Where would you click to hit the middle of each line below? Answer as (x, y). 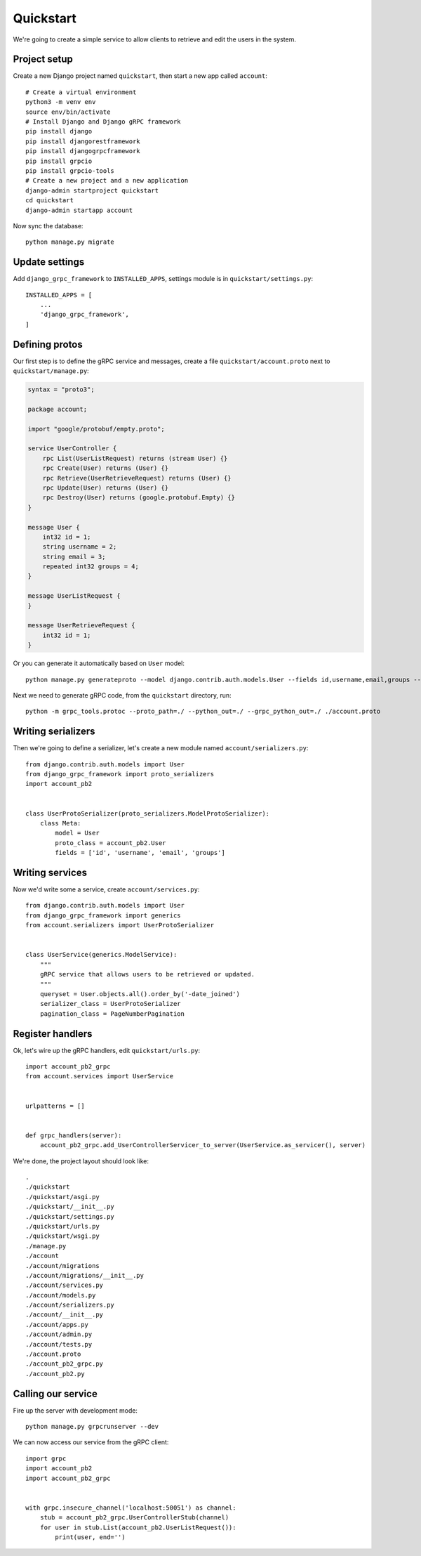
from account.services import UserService (100, 1076)
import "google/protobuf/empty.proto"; (96, 429)
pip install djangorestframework (83, 141)
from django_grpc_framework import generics (103, 915)
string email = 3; (74, 556)
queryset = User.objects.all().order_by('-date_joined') (140, 994)
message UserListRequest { (74, 596)
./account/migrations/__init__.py (85, 1275)
